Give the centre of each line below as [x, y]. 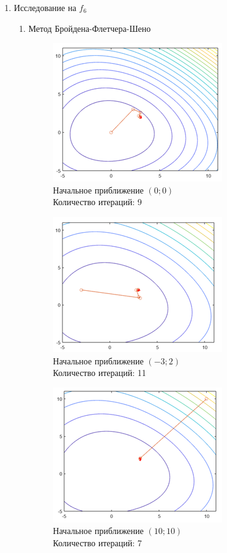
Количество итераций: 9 [97, 202]
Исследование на [45, 7]
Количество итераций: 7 [97, 542]
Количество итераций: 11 [99, 373]
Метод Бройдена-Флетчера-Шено [90, 28]
